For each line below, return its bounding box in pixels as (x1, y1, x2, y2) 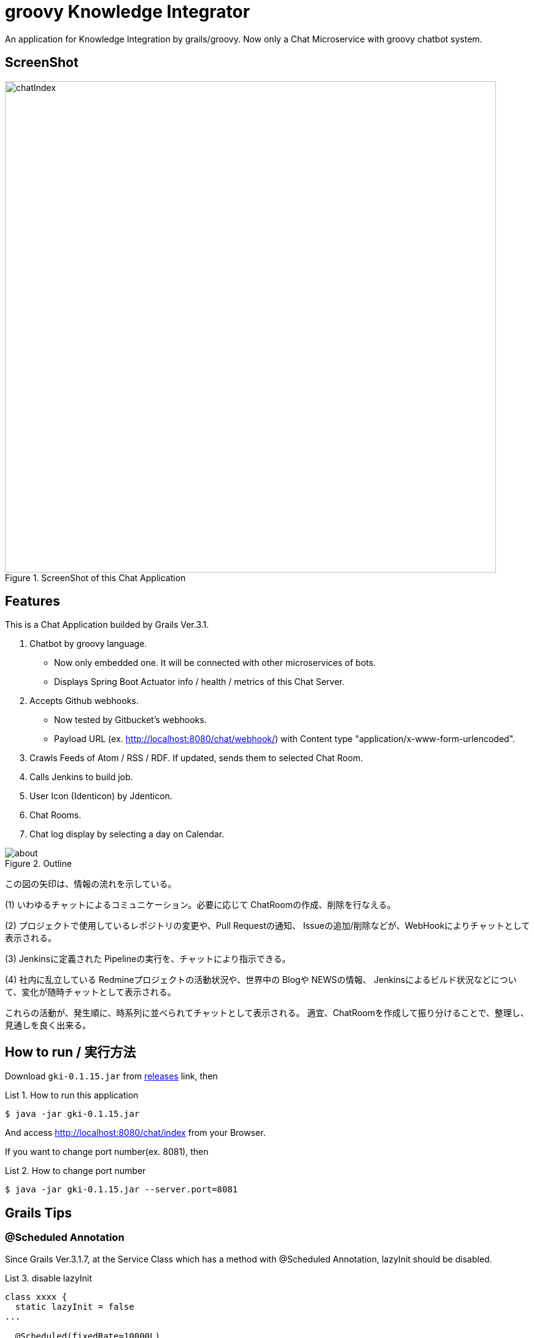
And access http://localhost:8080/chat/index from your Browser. (5, 1127, 266, 1138)
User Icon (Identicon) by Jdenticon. (29, 791, 172, 802)
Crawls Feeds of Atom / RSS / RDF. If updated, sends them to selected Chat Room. (29, 753, 363, 764)
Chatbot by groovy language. (29, 638, 147, 649)
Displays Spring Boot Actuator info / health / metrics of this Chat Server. (54, 676, 345, 687)
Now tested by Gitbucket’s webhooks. (54, 714, 207, 726)
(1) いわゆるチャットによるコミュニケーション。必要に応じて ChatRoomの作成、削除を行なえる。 (5, 899, 396, 910)
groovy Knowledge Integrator (5, 1, 250, 22)
